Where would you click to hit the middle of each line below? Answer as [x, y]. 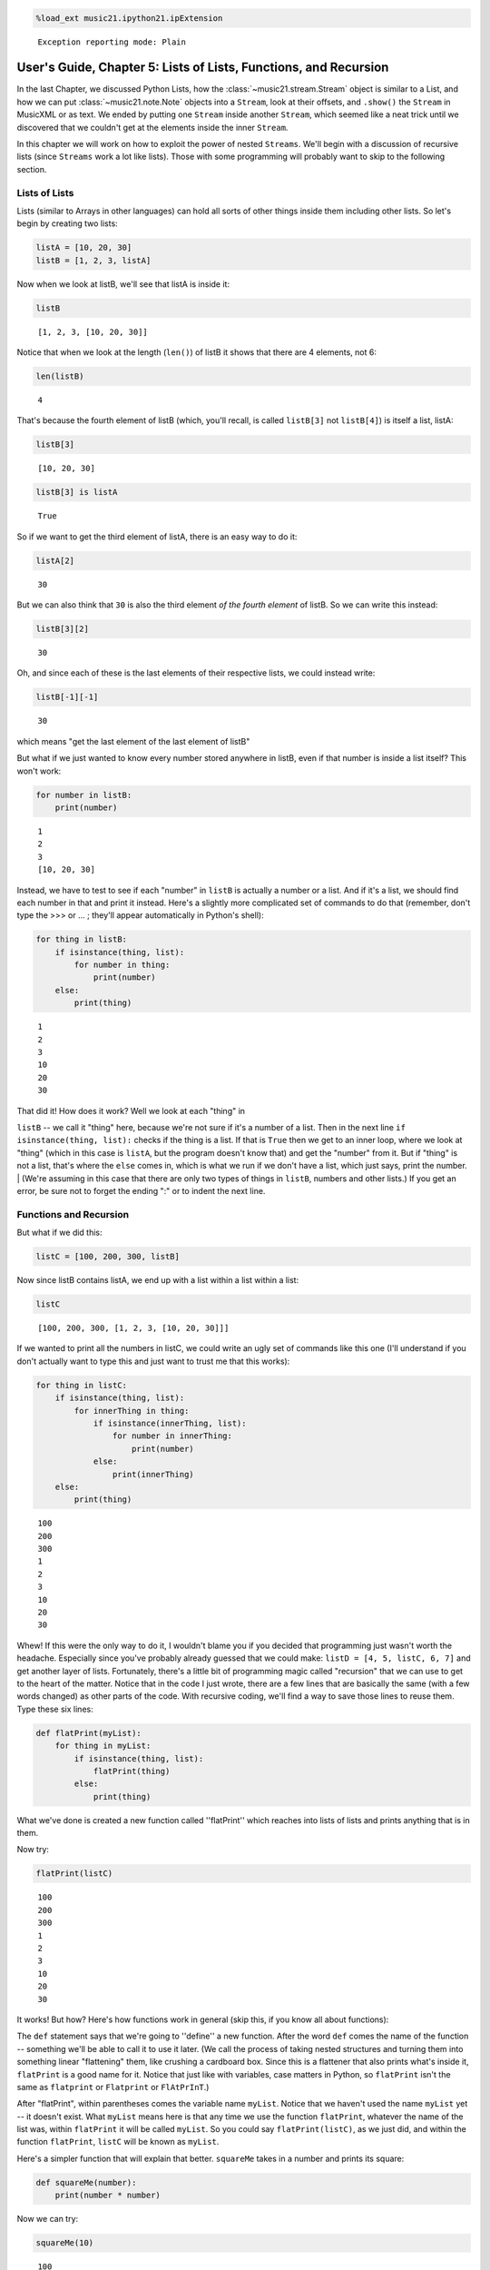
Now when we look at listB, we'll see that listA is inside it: [123, 284]
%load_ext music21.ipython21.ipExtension [129, 18]
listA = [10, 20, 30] [84, 248]
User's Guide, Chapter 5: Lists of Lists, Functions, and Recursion [203, 68]
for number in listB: [84, 795]
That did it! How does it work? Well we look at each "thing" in [131, 1110]
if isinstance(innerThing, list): [170, 1423]
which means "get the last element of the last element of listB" [133, 741]
